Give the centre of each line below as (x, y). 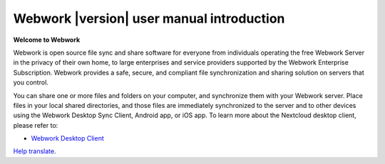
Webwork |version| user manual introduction (149, 18)
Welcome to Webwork (47, 40)
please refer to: (36, 125)
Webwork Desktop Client (67, 138)
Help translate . (35, 151)
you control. (31, 82)
